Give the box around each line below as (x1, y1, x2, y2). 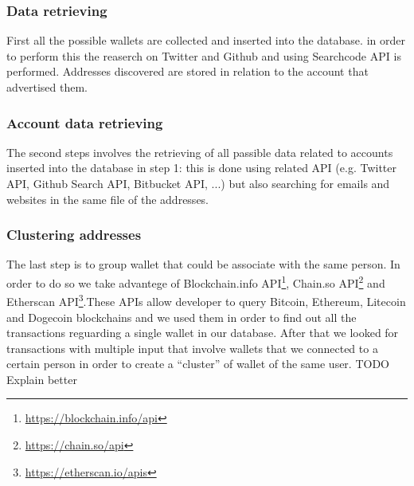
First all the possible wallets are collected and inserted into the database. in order (6, 32, 405, 49)
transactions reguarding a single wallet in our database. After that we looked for (6, 324, 399, 341)
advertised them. (6, 79, 88, 95)
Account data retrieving (6, 112, 163, 132)
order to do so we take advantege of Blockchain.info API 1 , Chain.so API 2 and (6, 272, 385, 291)
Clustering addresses (6, 225, 142, 245)
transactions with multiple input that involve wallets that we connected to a (6, 339, 378, 356)
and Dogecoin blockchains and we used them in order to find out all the (6, 308, 357, 325)
